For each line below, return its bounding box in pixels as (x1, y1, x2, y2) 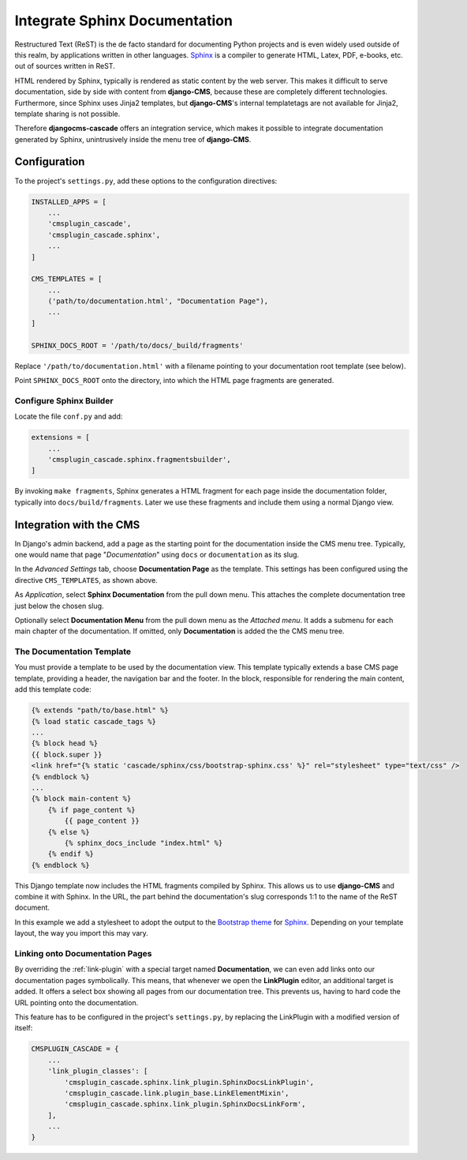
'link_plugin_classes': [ (47, 1067, 148, 1076)
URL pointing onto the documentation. (14, 997, 139, 1007)
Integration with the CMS (14, 518, 140, 531)
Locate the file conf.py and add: (14, 411, 123, 422)
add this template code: (14, 685, 92, 694)
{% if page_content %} (47, 805, 136, 814)
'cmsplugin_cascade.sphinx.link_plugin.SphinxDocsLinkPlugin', (64, 1078, 315, 1087)
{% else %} (47, 828, 90, 836)
